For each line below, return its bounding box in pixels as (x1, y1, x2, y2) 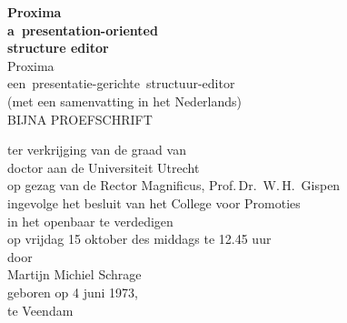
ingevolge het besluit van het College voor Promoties (7, 193, 301, 212)
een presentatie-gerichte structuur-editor (7, 74, 235, 93)
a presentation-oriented (7, 20, 158, 39)
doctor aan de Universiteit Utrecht (7, 157, 200, 177)
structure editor (7, 38, 109, 57)
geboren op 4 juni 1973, (7, 282, 138, 301)
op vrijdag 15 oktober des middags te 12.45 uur (7, 229, 272, 248)
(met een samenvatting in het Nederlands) (7, 91, 243, 110)
